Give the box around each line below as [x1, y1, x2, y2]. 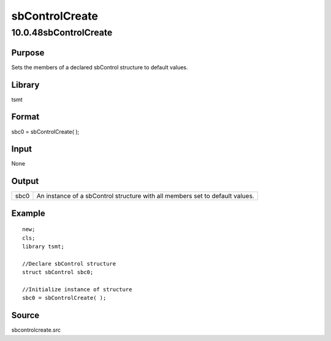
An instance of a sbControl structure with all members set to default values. [36, 192, 254, 201]
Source [11, 310, 40, 321]
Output [11, 176, 39, 186]
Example [11, 208, 45, 218]
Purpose [11, 47, 45, 58]
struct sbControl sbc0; [22, 269, 94, 276]
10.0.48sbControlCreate [11, 27, 113, 38]
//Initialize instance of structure [22, 286, 132, 293]
